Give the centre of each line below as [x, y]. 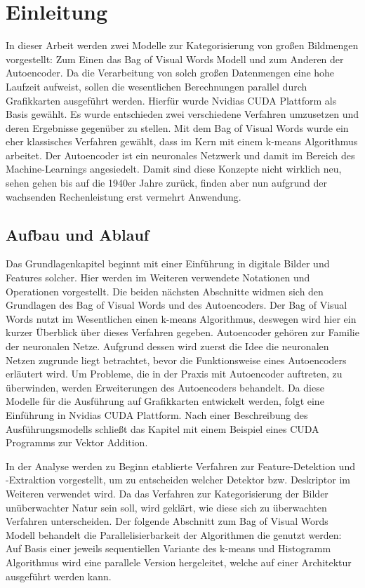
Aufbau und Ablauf [78, 234]
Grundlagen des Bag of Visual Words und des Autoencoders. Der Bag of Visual [177, 305]
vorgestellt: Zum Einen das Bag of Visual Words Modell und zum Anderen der [175, 59]
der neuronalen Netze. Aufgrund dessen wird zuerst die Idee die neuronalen [167, 346]
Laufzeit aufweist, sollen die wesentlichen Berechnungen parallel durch [157, 86]
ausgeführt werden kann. [59, 576]
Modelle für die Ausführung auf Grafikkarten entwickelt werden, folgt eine [165, 401]
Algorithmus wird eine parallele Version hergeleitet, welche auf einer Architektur [179, 562]
